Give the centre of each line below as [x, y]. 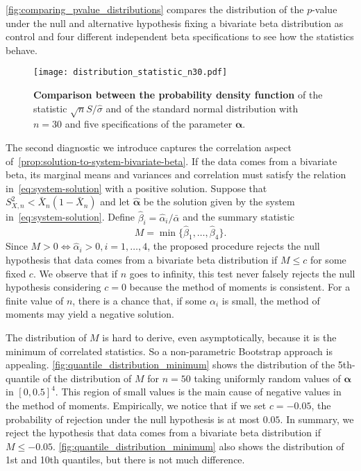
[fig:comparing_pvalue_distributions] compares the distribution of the [155, 9]
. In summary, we [317, 419]
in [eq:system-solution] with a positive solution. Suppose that [136, 188]
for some [328, 259]
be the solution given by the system [219, 202]
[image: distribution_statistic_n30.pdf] [131, 72]
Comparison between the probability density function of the [178, 95]
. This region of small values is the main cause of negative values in [198, 392]
